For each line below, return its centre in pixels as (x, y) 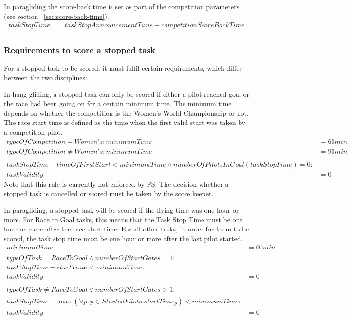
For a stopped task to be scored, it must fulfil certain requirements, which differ (123, 68)
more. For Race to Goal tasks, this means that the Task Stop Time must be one (123, 219)
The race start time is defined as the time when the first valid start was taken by (125, 122)
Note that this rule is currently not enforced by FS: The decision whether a (116, 184)
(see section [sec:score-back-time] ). (56, 16)
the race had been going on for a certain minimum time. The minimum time (118, 103)
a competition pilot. (33, 132)
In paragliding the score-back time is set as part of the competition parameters (122, 6)
